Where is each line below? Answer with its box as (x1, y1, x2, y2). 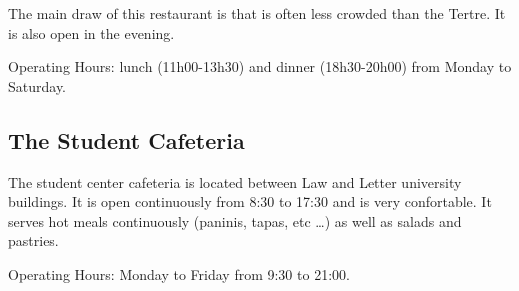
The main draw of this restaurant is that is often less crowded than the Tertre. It (8, 3, 506, 23)
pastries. (8, 230, 59, 251)
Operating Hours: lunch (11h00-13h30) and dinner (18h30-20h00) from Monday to (8, 56, 512, 77)
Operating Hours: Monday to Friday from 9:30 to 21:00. (8, 263, 350, 284)
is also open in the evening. (8, 22, 175, 43)
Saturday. (8, 75, 67, 96)
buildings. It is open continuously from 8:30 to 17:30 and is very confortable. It (8, 191, 492, 212)
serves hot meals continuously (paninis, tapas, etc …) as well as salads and (8, 210, 462, 231)
